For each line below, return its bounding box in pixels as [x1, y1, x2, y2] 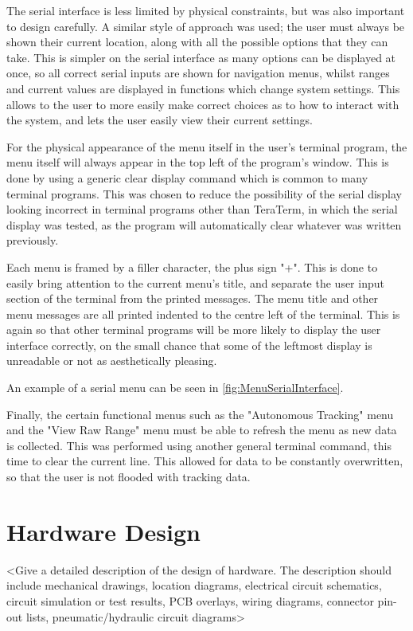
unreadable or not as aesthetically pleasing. [6, 352, 217, 369]
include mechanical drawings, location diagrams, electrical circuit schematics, [6, 577, 382, 594]
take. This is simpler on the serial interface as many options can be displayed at [6, 49, 396, 65]
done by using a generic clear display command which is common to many [6, 169, 368, 186]
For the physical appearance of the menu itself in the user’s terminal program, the [6, 138, 407, 155]
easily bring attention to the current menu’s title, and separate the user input [6, 274, 384, 291]
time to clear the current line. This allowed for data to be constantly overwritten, [6, 453, 403, 469]
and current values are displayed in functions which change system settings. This [6, 80, 400, 96]
